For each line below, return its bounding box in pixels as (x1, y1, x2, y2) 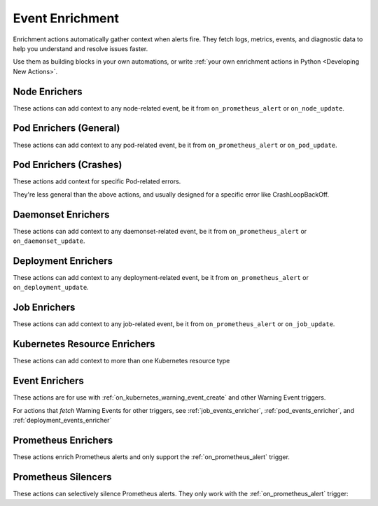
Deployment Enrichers (13, 255, 113, 267)
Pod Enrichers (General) (13, 122, 120, 134)
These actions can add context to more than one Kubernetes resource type (13, 357, 230, 365)
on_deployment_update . (13, 283, 89, 292)
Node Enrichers (13, 85, 83, 97)
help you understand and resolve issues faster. (13, 44, 148, 52)
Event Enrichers (13, 375, 84, 387)
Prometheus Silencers (13, 471, 112, 483)
